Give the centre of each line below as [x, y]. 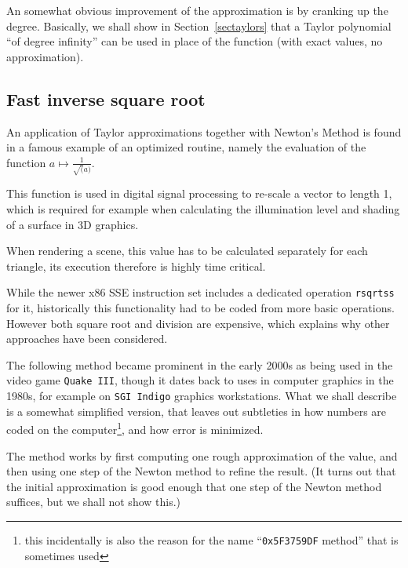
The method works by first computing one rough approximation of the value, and [202, 455]
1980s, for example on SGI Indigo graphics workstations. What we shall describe [202, 396]
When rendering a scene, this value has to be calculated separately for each [187, 251]
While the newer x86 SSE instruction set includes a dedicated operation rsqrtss [200, 292]
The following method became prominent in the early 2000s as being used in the [200, 364]
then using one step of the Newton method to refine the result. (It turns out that [201, 471]
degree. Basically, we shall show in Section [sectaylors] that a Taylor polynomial [199, 25]
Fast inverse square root [106, 98]
